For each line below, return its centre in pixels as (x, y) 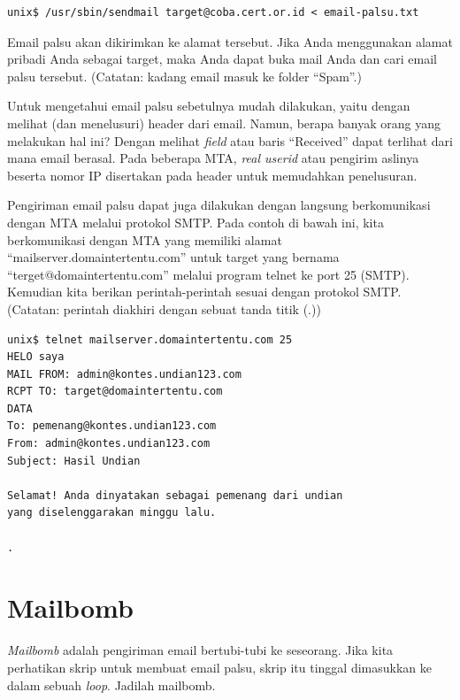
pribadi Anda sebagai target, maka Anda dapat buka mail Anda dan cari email (222, 59)
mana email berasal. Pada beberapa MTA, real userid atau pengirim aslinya (213, 158)
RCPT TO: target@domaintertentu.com (115, 392)
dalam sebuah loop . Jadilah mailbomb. (111, 685)
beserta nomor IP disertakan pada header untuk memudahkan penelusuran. (212, 175)
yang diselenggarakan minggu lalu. (112, 513)
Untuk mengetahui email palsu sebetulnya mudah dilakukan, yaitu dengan (209, 106)
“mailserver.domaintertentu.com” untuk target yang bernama (173, 257)
